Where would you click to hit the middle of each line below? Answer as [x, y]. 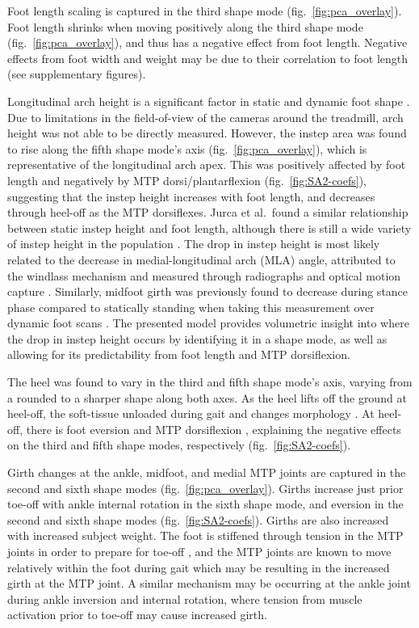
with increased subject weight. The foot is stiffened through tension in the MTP [205, 535]
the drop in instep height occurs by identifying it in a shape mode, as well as [197, 338]
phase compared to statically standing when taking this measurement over [191, 307]
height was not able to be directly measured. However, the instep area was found [207, 133]
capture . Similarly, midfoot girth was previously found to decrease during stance [208, 291]
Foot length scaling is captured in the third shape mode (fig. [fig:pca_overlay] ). [205, 11]
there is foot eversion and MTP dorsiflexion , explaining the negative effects [214, 429]
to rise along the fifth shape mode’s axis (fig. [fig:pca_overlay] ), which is [187, 148]
